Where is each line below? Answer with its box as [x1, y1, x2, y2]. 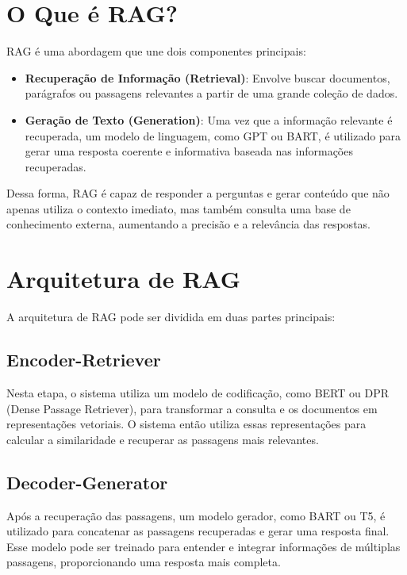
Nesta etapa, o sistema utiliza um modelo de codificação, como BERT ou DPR [6, 384, 390, 401]
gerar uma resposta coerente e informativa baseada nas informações [25, 143, 353, 159]
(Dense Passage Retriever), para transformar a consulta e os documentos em [6, 400, 378, 416]
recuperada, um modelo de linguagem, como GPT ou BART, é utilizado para [25, 127, 401, 144]
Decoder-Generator [6, 470, 168, 494]
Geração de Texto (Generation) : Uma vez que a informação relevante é [25, 111, 393, 128]
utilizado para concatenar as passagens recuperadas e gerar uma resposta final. [6, 523, 390, 539]
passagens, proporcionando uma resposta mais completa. [6, 554, 281, 570]
